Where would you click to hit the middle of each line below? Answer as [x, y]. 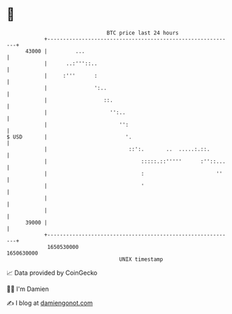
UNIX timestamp [141, 259]
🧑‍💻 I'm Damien [28, 289]
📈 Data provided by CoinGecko [52, 273]
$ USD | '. [69, 137]
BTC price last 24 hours [143, 33]
